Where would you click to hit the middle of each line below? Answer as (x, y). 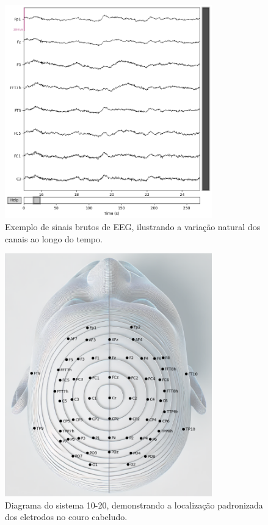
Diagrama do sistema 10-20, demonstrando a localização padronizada (134, 505)
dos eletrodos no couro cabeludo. (66, 517)
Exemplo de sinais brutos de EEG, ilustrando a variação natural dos (133, 226)
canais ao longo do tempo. (54, 238)
